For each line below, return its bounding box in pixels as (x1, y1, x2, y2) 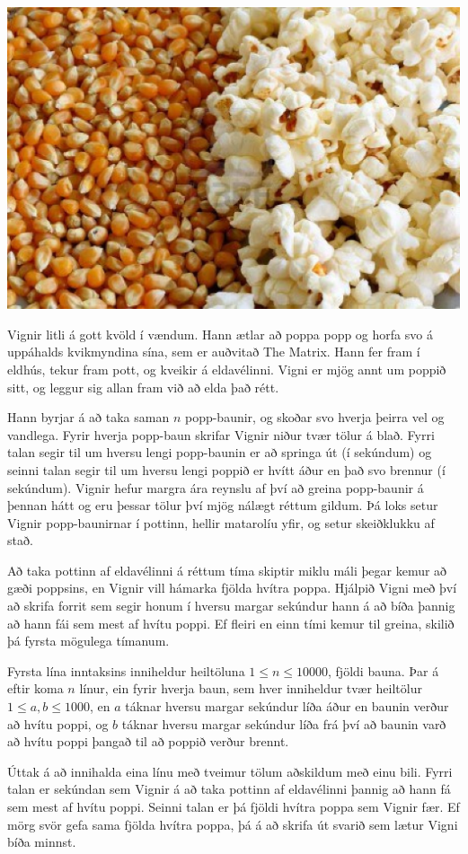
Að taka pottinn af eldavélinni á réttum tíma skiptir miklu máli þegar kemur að (7, 560, 447, 579)
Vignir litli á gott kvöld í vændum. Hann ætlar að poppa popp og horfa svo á (7, 324, 433, 343)
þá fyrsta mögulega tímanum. (7, 631, 170, 650)
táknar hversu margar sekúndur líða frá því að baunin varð (121, 714, 446, 733)
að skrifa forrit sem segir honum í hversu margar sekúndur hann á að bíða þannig (7, 596, 455, 615)
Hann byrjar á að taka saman (7, 408, 170, 427)
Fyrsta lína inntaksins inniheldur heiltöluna (7, 661, 245, 680)
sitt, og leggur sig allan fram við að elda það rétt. (7, 377, 279, 396)
